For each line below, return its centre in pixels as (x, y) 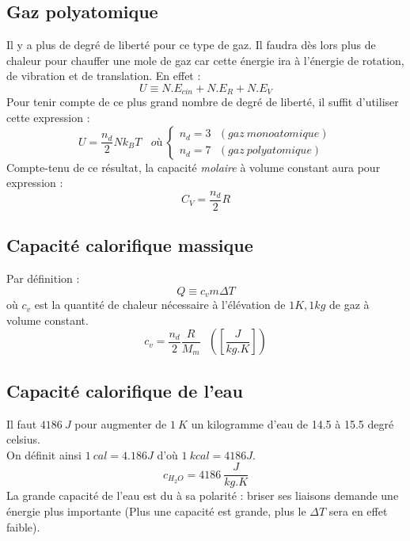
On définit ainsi (44, 454)
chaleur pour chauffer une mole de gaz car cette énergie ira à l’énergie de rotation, (205, 60)
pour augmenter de (121, 423)
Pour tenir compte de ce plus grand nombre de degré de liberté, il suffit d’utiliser (203, 102)
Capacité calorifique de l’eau (125, 390)
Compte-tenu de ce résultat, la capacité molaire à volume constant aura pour (194, 167)
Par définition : (43, 278)
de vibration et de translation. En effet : (104, 76)
